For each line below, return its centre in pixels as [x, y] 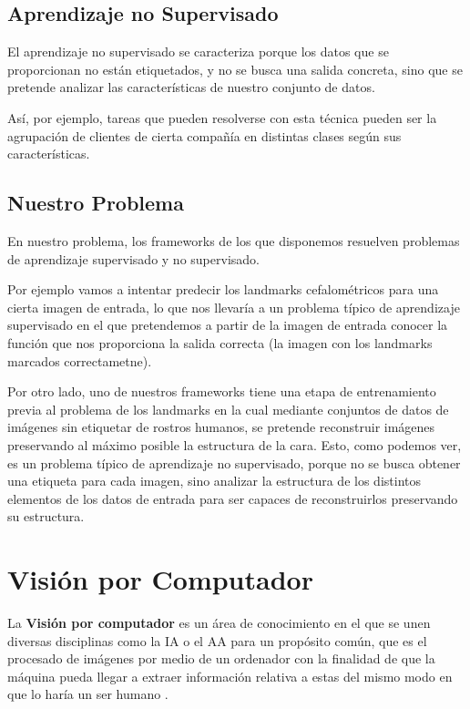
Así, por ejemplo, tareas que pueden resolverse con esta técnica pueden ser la [222, 117]
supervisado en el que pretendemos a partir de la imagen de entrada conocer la [228, 325]
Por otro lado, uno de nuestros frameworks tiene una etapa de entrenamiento [222, 391]
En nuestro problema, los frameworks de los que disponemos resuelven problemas [234, 240]
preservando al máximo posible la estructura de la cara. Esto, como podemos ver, [235, 444]
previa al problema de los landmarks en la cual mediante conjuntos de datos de [228, 409]
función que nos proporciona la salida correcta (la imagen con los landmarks [220, 342]
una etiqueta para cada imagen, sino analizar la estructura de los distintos [214, 481]
